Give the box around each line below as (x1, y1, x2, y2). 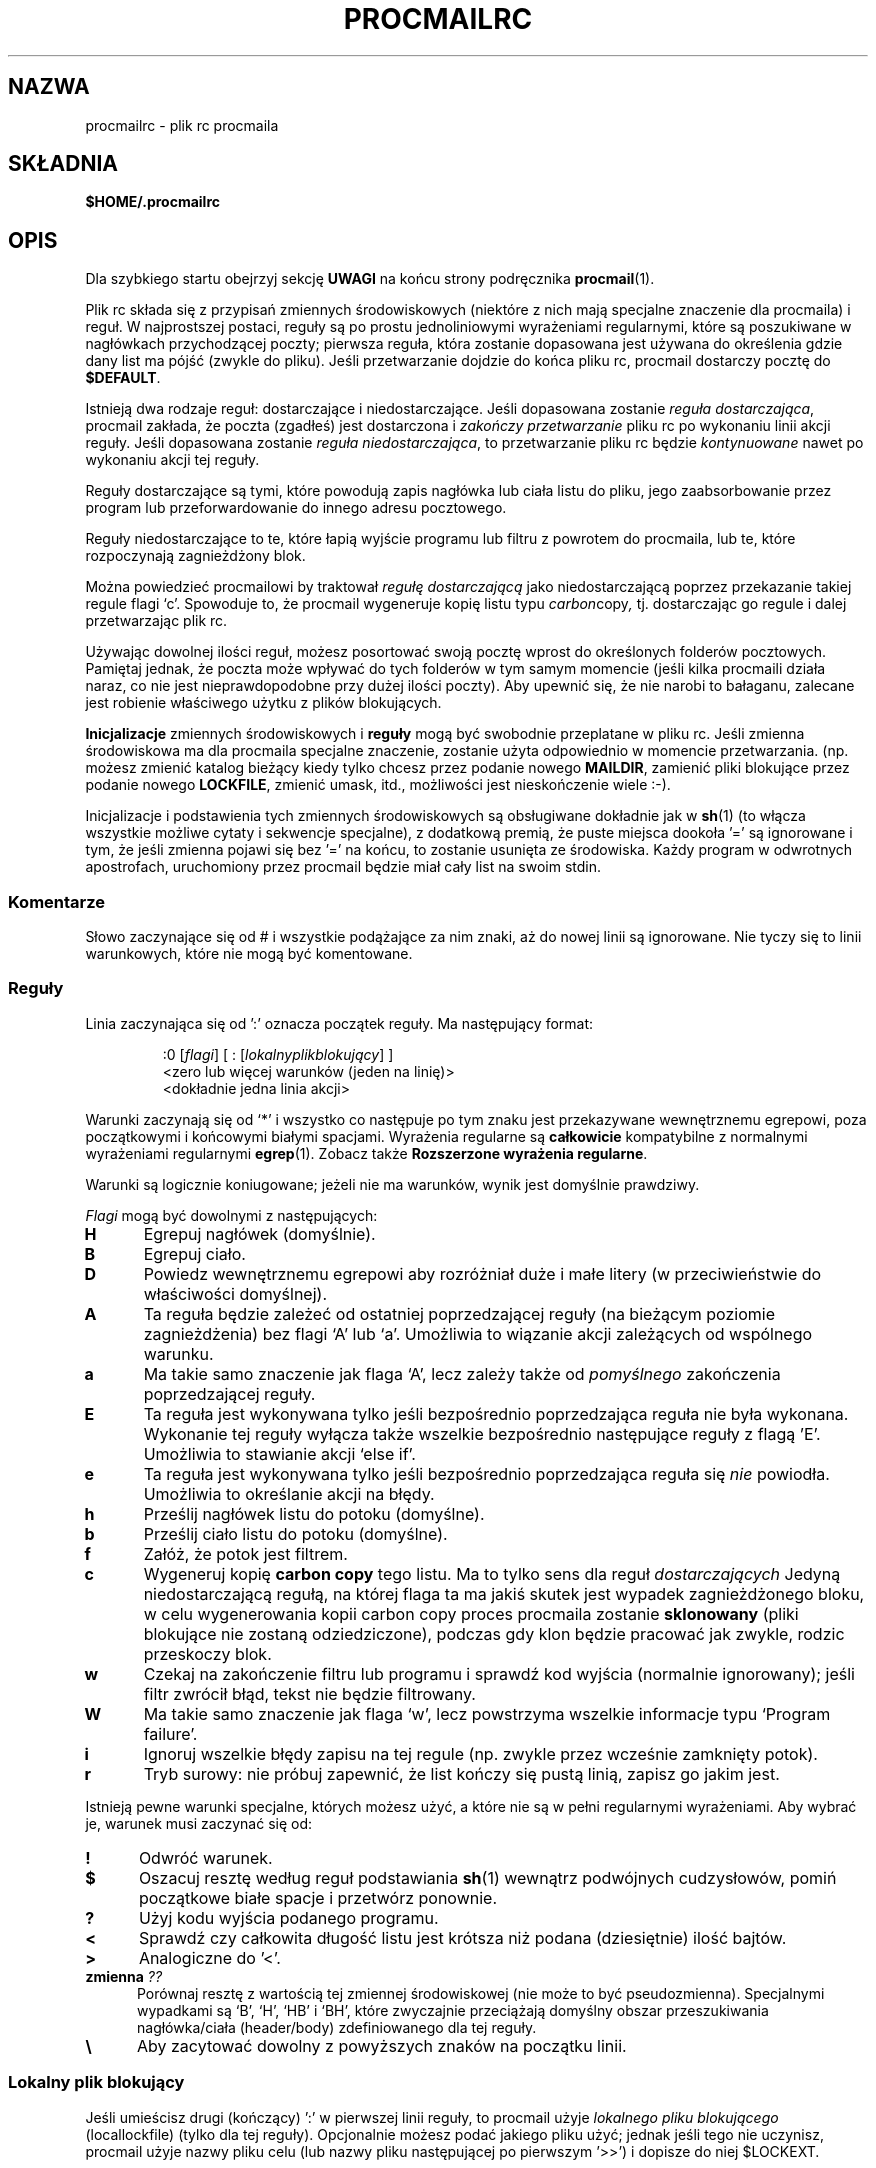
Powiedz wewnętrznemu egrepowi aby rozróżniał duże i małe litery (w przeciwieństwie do (143, 1263, 822, 1284)
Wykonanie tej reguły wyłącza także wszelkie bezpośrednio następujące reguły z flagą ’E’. (143, 1423, 821, 1444)
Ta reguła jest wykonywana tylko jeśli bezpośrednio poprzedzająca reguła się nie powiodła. (143, 1463, 830, 1484)
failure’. (143, 1723, 198, 1744)
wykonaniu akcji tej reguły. (85, 451, 260, 469)
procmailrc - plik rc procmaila (85, 116, 279, 134)
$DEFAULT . (85, 369, 161, 387)
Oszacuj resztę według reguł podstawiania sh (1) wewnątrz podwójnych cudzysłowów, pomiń (138, 1867, 837, 1888)
